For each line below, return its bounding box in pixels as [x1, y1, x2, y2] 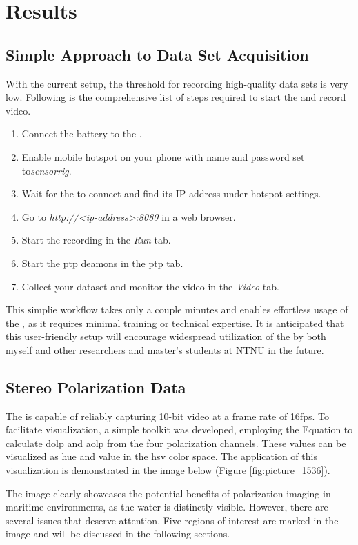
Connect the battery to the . [21, 126, 142, 141]
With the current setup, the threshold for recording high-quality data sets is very [6, 76, 348, 90]
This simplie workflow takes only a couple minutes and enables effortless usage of [6, 302, 348, 317]
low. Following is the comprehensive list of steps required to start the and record [6, 90, 346, 104]
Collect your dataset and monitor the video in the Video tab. [21, 279, 279, 293]
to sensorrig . [21, 163, 72, 177]
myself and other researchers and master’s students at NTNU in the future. [6, 342, 324, 357]
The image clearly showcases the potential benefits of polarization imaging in [6, 486, 331, 500]
